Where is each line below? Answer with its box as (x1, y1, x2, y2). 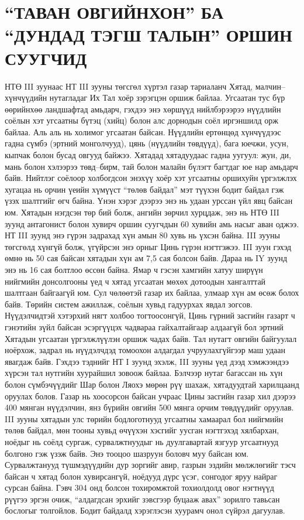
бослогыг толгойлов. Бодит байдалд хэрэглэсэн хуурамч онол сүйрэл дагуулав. (5, 504, 285, 516)
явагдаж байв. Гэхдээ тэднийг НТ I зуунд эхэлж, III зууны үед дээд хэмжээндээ (5, 355, 289, 367)
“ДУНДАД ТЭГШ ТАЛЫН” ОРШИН (5, 23, 292, 47)
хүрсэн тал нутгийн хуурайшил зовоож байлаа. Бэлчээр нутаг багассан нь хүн (5, 367, 283, 379)
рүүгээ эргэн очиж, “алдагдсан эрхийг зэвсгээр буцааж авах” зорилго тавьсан (5, 492, 280, 505)
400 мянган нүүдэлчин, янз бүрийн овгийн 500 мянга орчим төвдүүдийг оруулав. (5, 401, 294, 413)
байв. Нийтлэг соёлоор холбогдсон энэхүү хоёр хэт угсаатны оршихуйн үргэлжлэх (5, 172, 297, 184)
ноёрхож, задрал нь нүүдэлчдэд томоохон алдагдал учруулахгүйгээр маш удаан (5, 344, 286, 356)
